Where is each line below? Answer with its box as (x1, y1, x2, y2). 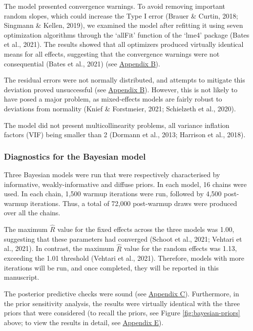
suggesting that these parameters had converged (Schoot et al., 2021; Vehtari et (4, 233, 242, 244)
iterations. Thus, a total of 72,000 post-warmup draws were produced (30, 198, 237, 208)
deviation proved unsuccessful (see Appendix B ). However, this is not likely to (4, 84, 237, 94)
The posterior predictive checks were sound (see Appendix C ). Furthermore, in (4, 288, 239, 298)
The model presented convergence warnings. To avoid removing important (4, 1, 225, 11)
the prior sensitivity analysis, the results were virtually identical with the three (4, 298, 240, 308)
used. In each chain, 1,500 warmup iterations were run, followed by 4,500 (4, 188, 222, 199)
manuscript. (4, 272, 40, 282)
